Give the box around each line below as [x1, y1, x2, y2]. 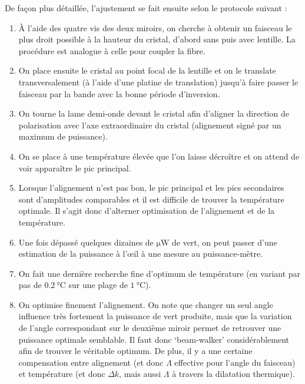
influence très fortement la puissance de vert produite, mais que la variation [18, 310, 292, 322]
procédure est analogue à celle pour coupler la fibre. [18, 44, 205, 57]
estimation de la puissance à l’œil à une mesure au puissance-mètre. [18, 247, 263, 260]
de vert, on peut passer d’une [171, 236, 277, 248]
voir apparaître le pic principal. [18, 161, 131, 174]
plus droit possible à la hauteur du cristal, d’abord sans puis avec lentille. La [18, 33, 296, 45]
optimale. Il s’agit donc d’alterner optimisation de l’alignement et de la [18, 204, 275, 217]
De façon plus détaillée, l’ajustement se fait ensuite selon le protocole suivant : [5, 2, 287, 14]
